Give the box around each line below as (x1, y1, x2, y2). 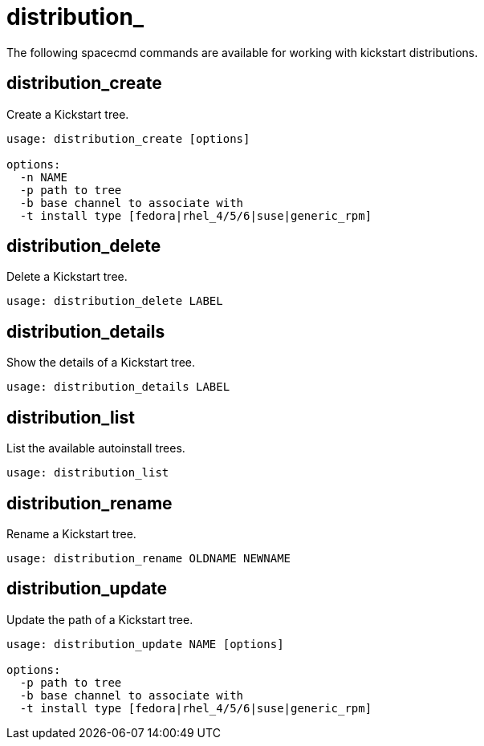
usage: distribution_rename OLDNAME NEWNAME (6, 551, 291, 565)
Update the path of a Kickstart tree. (6, 612, 193, 626)
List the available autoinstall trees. (6, 441, 185, 456)
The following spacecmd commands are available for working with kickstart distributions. (6, 45, 478, 59)
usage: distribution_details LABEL (6, 380, 230, 394)
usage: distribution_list (6, 466, 169, 480)
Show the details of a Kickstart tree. (6, 355, 195, 370)
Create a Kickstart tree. (6, 107, 129, 121)
